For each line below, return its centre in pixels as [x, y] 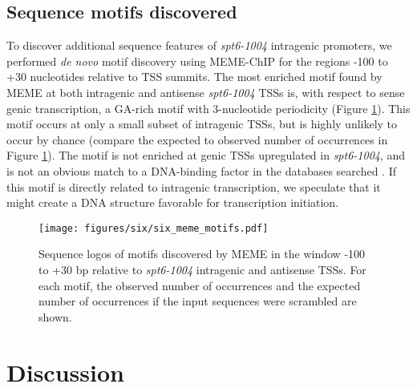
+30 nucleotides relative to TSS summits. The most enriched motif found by [194, 77]
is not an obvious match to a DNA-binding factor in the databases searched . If [201, 170]
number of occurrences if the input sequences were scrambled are [198, 301]
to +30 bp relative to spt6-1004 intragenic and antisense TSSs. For [202, 269]
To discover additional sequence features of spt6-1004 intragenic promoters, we [199, 45]
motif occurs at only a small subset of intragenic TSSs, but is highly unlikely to [202, 124]
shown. [55, 316]
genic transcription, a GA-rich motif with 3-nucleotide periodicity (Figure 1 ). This [208, 108]
